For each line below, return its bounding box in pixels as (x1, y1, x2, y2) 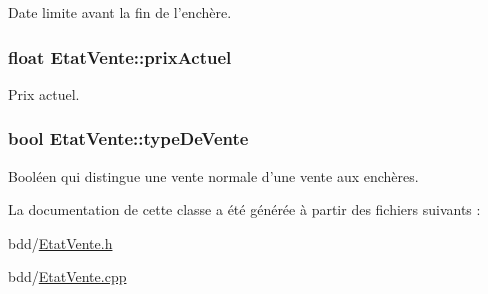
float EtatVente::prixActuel (8, 44, 232, 69)
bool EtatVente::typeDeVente (8, 126, 249, 151)
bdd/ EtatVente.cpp (8, 266, 127, 287)
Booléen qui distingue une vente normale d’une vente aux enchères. (8, 165, 419, 186)
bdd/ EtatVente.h (8, 232, 113, 253)
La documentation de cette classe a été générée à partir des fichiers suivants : (8, 199, 481, 220)
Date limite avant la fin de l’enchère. (8, 2, 232, 22)
